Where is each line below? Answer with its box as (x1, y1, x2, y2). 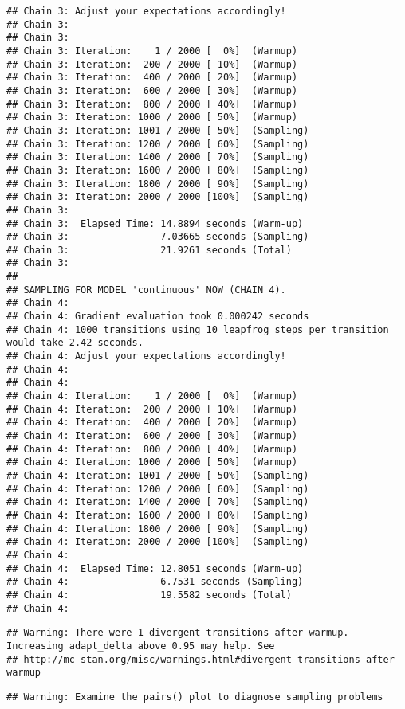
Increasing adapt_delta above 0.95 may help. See (6, 640, 275, 652)
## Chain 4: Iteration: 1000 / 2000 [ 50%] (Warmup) (6, 456, 298, 468)
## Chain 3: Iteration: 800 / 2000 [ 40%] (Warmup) (6, 98, 298, 110)
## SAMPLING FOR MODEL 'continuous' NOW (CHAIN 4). (6, 284, 286, 296)
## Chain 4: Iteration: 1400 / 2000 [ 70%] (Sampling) (6, 496, 309, 508)
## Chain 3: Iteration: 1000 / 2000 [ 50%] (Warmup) (6, 112, 298, 123)
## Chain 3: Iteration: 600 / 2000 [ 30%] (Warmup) (6, 84, 298, 96)
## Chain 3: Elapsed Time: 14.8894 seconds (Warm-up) (6, 217, 304, 229)
